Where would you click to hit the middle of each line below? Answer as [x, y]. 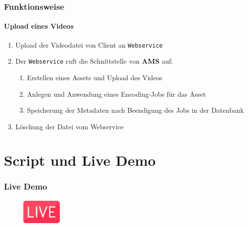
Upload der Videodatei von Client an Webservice [89, 44]
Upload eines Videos [39, 26]
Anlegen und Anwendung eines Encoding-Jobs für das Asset [116, 94]
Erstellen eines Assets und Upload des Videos [95, 77]
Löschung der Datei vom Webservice [70, 126]
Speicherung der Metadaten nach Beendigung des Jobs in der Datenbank [135, 110]
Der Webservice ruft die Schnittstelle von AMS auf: [94, 61]
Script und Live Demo [80, 160]
